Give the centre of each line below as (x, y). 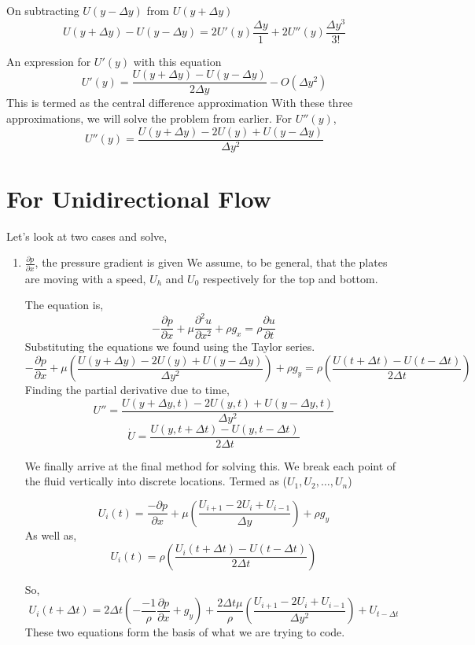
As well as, (51, 534)
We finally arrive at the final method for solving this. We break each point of (210, 465)
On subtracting (43, 10)
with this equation (177, 61)
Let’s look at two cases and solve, (87, 236)
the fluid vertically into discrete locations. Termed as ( (156, 481)
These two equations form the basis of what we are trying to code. (185, 632)
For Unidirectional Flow (139, 198)
